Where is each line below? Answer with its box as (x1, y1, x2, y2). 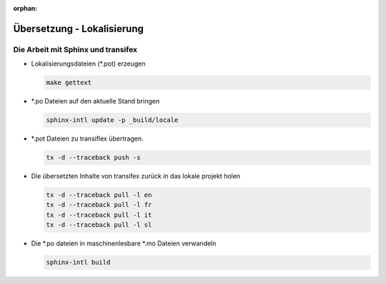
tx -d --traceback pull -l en (46, 191, 152, 199)
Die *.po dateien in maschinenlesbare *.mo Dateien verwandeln (31, 239, 217, 248)
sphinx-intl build (46, 258, 111, 267)
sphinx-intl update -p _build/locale (46, 116, 179, 124)
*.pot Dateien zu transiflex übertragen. (31, 134, 144, 143)
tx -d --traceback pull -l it (46, 211, 152, 219)
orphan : (13, 4, 38, 12)
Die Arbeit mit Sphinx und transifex (13, 44, 138, 54)
